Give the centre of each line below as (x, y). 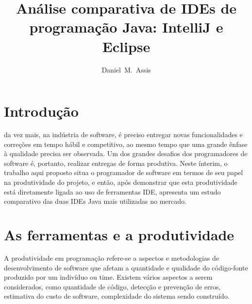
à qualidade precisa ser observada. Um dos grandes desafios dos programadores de (126, 153)
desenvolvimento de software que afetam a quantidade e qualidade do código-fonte (126, 267)
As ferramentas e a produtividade (119, 234)
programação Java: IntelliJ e (126, 27)
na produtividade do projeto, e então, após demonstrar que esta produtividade (121, 182)
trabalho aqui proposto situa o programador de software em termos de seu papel (124, 172)
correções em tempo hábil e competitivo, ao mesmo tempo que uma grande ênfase (126, 144)
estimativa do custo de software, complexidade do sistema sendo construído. (117, 296)
